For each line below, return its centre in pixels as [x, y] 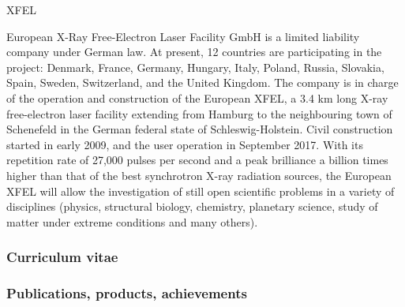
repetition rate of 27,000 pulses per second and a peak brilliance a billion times [197, 160]
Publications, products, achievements [127, 293]
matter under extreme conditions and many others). [132, 221]
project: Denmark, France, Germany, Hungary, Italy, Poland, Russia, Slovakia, [195, 67]
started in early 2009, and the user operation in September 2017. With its [185, 144]
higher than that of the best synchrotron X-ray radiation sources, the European [199, 175]
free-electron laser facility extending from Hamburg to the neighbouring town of [199, 113]
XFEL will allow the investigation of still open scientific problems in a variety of [201, 191]
